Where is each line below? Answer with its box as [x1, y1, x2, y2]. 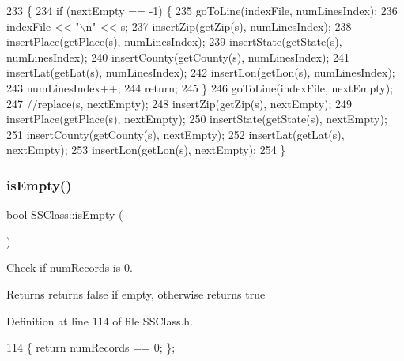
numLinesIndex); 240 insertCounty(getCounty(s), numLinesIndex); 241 [6, 48, 349, 65]
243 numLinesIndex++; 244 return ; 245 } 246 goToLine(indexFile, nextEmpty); [6, 79, 394, 96]
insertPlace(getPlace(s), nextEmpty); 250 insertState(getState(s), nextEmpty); [6, 111, 387, 127]
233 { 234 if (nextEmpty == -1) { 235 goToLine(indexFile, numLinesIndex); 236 [6, 2, 398, 18]
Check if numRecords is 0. [6, 259, 133, 276]
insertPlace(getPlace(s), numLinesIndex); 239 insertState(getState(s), [6, 33, 342, 50]
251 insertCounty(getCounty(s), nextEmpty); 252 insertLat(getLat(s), [6, 126, 345, 142]
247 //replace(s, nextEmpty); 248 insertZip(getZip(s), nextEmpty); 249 [6, 95, 353, 111]
